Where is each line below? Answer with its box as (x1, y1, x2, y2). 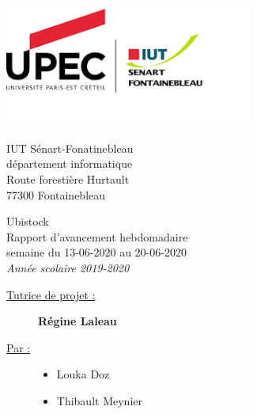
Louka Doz (56, 366, 110, 382)
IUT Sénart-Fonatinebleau (6, 139, 134, 156)
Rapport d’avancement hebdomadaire (6, 228, 188, 245)
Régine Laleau (38, 313, 117, 329)
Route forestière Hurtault (6, 170, 130, 187)
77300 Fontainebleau (6, 186, 106, 203)
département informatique (6, 155, 133, 172)
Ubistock (6, 213, 49, 230)
